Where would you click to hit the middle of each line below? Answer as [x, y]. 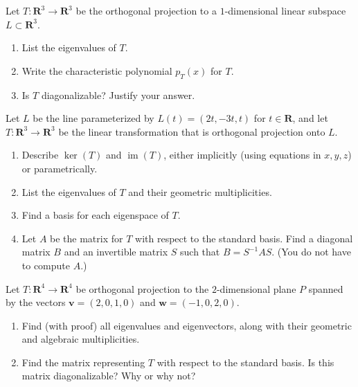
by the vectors [36, 302]
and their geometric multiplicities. [200, 191]
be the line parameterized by [93, 118]
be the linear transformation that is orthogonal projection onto [192, 131]
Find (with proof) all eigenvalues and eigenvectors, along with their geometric [187, 325]
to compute [46, 265]
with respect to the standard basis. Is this [245, 362]
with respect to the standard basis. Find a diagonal [244, 238]
